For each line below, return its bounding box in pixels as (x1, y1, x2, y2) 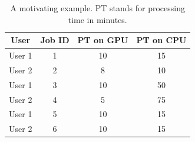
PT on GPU (77, 34, 128, 46)
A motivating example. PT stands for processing (10, 2, 185, 14)
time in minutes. (68, 13, 127, 25)
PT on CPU (136, 34, 187, 46)
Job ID (40, 34, 70, 46)
